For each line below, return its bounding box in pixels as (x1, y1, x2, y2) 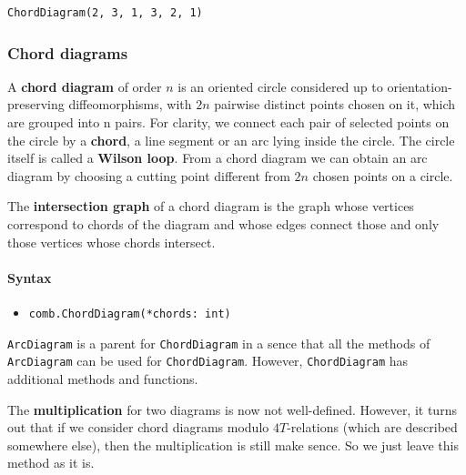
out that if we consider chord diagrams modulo (7, 418, 269, 437)
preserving (7, 95, 65, 114)
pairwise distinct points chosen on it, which (214, 95, 456, 114)
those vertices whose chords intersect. (7, 232, 216, 251)
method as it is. (7, 453, 95, 472)
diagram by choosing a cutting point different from (7, 166, 290, 185)
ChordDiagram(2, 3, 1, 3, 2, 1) (7, 6, 203, 19)
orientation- (387, 76, 452, 96)
